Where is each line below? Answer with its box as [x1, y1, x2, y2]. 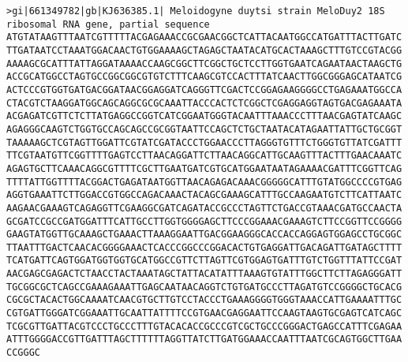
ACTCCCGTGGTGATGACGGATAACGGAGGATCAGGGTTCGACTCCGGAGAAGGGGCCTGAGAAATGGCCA [6, 84, 402, 95]
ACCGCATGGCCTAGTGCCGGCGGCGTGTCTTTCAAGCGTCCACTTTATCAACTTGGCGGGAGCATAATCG [6, 71, 402, 83]
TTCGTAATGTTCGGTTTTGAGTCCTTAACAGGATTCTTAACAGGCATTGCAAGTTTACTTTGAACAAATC [6, 150, 402, 162]
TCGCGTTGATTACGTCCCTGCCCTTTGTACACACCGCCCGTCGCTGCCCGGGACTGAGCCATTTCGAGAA [6, 320, 402, 332]
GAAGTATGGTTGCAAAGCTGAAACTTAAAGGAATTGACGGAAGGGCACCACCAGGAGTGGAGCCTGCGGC [6, 229, 402, 241]
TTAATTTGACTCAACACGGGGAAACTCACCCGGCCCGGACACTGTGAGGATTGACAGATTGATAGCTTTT [6, 241, 402, 253]
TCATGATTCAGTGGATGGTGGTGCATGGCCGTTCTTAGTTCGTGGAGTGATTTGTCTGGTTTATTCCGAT [6, 255, 402, 267]
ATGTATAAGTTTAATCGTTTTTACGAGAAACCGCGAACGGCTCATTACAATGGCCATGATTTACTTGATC [6, 32, 402, 43]
